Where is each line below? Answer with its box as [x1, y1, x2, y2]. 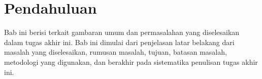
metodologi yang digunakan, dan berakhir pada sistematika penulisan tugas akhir [4, 56, 258, 67]
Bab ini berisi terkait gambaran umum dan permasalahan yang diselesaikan [4, 27, 240, 37]
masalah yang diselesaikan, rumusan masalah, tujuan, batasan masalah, [4, 47, 227, 57]
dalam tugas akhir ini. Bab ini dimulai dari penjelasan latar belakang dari [4, 36, 235, 47]
